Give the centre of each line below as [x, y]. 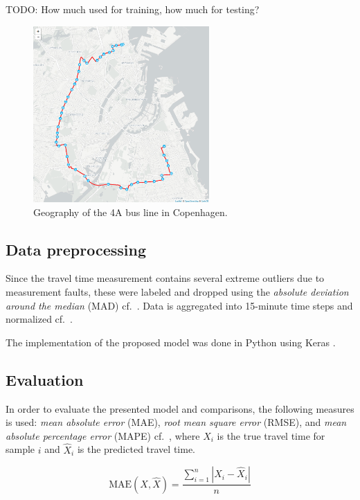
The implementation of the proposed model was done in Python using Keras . [171, 342]
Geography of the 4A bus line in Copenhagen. [130, 212]
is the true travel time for [271, 435]
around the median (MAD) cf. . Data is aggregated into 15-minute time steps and [179, 305]
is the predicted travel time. [136, 449]
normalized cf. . [39, 319]
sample [20, 449]
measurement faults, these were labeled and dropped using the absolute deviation [177, 291]
